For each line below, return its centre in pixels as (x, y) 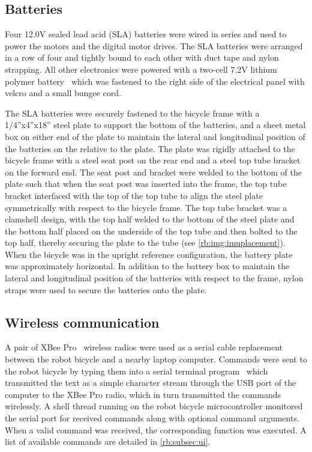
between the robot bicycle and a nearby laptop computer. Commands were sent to (156, 359)
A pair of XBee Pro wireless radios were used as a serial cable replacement (144, 347)
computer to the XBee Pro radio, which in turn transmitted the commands (143, 394)
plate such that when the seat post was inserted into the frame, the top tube (146, 184)
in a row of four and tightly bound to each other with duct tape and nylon (142, 57)
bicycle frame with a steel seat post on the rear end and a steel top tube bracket (153, 160)
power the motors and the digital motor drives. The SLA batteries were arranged (154, 45)
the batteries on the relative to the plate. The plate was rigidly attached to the (150, 148)
